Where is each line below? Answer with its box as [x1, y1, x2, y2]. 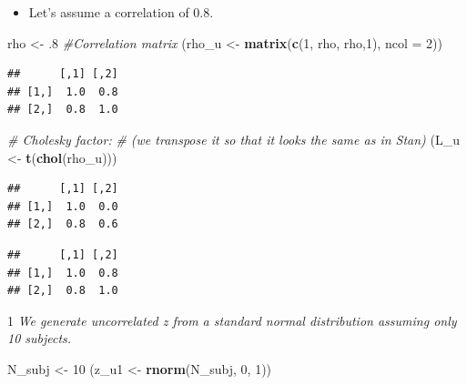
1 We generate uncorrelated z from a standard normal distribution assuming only [7, 310, 457, 329]
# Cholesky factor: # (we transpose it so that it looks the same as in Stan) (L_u [7, 129, 460, 148]
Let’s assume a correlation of [28, 3, 189, 21]
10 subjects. [7, 329, 72, 348]
